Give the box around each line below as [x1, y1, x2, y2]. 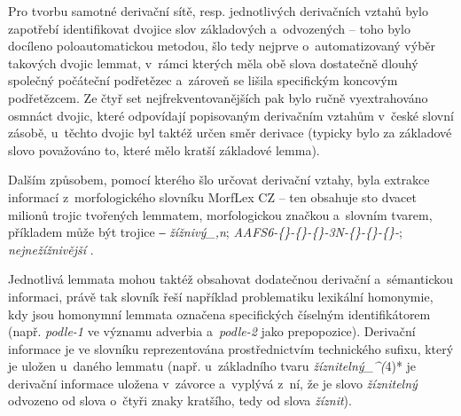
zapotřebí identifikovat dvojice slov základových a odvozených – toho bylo [8, 19, 410, 37]
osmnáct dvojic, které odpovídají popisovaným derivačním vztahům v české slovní [8, 106, 454, 124]
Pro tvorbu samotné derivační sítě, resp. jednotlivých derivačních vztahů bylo [8, 2, 428, 20]
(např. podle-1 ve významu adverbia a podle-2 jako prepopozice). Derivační [8, 322, 416, 341]
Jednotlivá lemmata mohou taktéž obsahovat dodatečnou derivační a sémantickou [8, 270, 454, 288]
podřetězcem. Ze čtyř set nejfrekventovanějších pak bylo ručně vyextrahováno [8, 88, 428, 106]
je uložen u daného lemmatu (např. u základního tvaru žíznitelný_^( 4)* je [8, 357, 417, 375]
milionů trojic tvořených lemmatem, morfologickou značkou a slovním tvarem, [8, 205, 433, 224]
